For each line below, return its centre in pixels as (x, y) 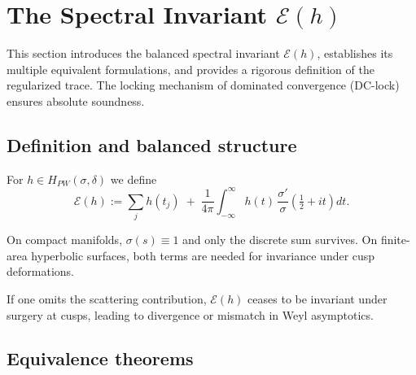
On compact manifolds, (65, 240)
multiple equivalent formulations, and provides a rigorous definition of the (190, 69)
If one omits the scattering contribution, (107, 298)
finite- (395, 240)
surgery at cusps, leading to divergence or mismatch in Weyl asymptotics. (190, 314)
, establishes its (355, 53)
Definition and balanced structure (152, 144)
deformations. (40, 271)
